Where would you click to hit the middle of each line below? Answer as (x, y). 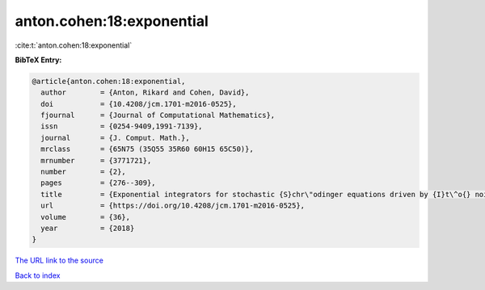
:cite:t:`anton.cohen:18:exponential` (74, 45)
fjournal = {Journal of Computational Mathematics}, (158, 116)
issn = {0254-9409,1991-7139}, (122, 126)
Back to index (38, 275)
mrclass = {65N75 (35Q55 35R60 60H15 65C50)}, (147, 149)
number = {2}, (84, 172)
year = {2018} (88, 228)
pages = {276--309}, (99, 183)
